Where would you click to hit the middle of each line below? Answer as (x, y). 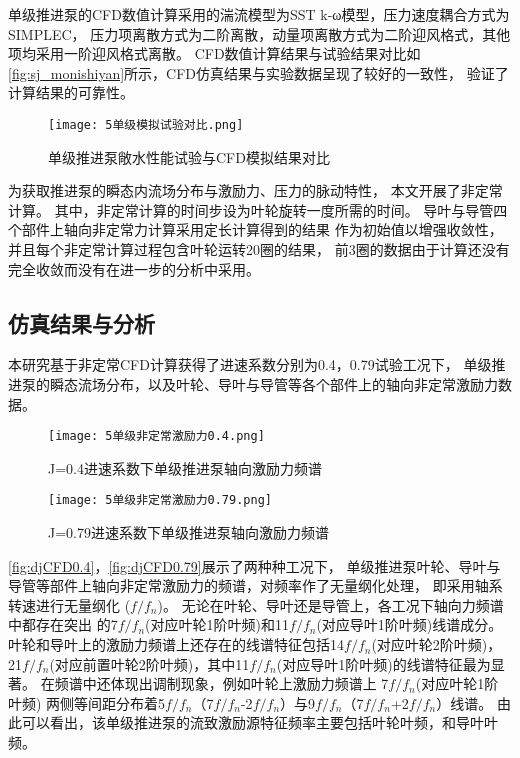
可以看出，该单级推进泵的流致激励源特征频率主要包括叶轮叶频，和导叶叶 (259, 722)
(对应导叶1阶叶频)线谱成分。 (409, 624)
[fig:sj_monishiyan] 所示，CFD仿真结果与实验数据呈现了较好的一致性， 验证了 (258, 72)
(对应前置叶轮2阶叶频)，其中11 (149, 663)
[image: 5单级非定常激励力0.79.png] (160, 500)
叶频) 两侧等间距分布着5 (87, 702)
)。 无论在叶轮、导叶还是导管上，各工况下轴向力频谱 (330, 604)
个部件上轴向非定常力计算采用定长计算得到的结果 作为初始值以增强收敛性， (255, 229)
